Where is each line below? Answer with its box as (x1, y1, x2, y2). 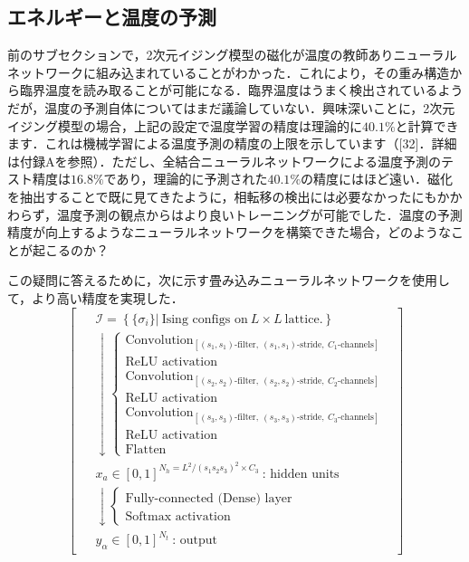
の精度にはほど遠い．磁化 (301, 169, 454, 188)
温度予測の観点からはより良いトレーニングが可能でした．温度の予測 (57, 205, 463, 224)
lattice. (284, 312, 323, 326)
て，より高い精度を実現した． (7, 288, 184, 307)
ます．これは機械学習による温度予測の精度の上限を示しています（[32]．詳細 (7, 134, 457, 153)
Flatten (125, 443, 167, 456)
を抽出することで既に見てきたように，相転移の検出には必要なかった (7, 186, 412, 205)
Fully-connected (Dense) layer (125, 491, 292, 505)
